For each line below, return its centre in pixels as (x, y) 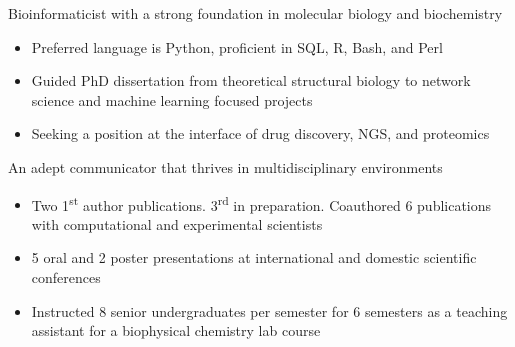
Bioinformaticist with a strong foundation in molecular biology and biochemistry (255, 13)
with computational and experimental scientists (177, 223)
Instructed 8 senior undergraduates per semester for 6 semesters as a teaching (269, 310)
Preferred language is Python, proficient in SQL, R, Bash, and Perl (237, 46)
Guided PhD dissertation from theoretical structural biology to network (251, 80)
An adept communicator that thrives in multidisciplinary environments (225, 166)
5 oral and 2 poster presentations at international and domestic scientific (254, 257)
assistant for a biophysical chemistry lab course (176, 330)
